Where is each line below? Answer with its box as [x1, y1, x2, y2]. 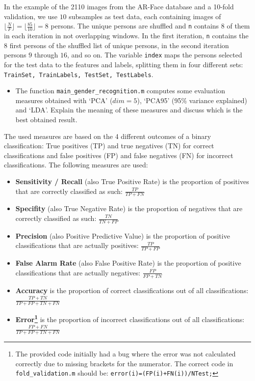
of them [227, 21, 250, 31]
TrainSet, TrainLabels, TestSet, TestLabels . [4, 69, 153, 79]
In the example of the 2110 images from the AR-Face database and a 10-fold [4, 1, 234, 11]
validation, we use [4, 11, 57, 21]
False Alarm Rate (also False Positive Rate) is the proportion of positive [15, 258, 241, 268]
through [34, 50, 58, 60]
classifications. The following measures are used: [4, 160, 148, 170]
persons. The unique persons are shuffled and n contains [51, 21, 219, 31]
